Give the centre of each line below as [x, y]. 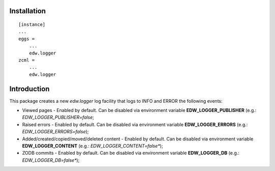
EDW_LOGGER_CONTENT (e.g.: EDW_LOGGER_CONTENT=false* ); [92, 146]
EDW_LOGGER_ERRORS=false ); [56, 132]
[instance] [32, 25]
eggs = [27, 39]
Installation [28, 11]
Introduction [30, 89]
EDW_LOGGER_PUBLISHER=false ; [58, 118]
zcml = [27, 60]
